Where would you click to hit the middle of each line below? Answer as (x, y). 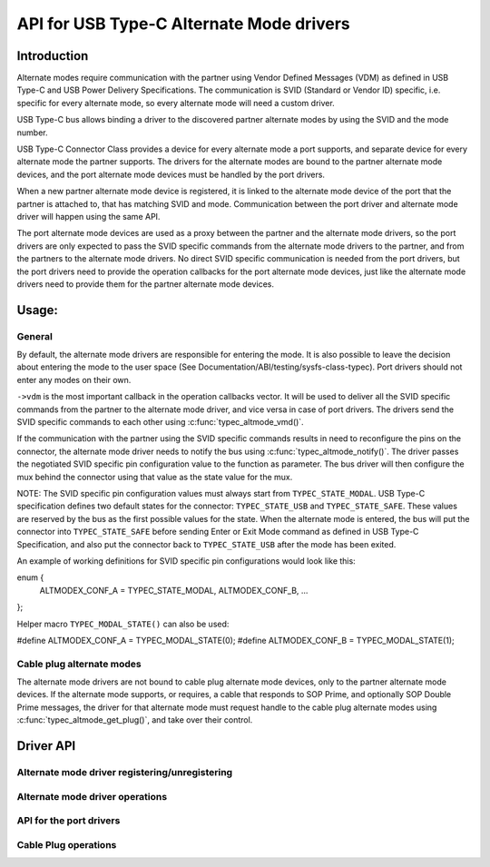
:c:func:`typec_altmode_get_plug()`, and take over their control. (135, 720)
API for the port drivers (69, 821)
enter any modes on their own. (74, 379)
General (35, 336)
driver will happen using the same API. (88, 216)
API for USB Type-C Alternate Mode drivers (184, 24)
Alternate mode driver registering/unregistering (125, 772)
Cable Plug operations (67, 844)
